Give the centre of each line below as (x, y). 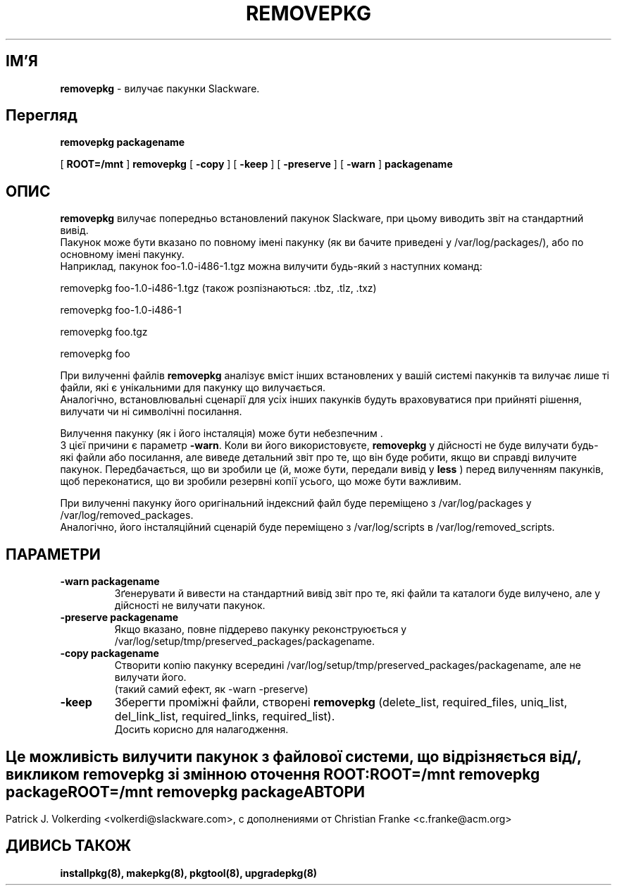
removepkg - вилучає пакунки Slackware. (160, 88)
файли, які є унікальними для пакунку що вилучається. (193, 388)
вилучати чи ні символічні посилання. (151, 412)
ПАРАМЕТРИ (53, 554)
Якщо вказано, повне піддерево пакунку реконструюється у (261, 629)
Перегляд (42, 116)
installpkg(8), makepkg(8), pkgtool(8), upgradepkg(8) (189, 873)
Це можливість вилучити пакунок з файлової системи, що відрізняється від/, (294, 756)
